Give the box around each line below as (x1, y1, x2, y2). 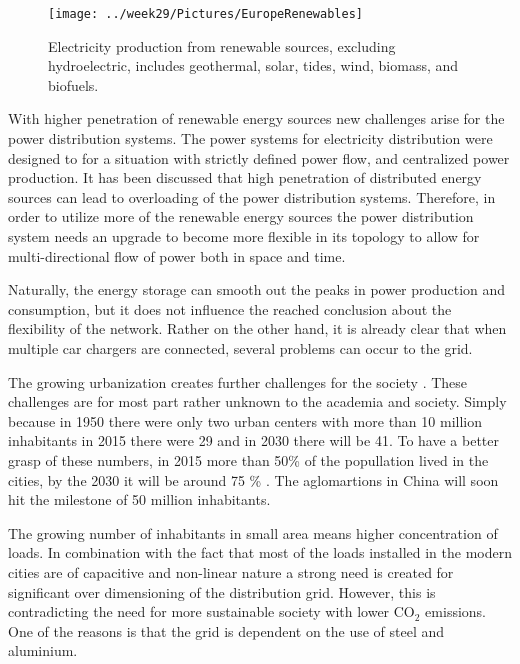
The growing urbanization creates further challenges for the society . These (8, 371, 468, 392)
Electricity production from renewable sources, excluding (48, 35, 396, 56)
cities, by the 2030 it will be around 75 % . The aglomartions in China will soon (8, 469, 499, 490)
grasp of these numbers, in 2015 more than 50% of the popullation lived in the (8, 449, 489, 470)
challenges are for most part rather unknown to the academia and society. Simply (8, 391, 507, 412)
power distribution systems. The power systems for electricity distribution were (8, 128, 493, 149)
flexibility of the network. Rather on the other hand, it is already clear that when (8, 318, 507, 339)
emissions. (425, 601, 487, 622)
